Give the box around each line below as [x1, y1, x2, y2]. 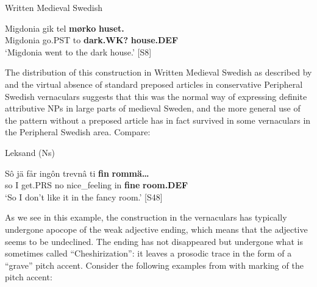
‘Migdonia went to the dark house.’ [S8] [5, 45, 152, 58]
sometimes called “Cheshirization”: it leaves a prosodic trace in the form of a [5, 247, 292, 260]
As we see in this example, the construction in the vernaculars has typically [5, 211, 287, 224]
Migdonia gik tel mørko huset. [5, 21, 124, 34]
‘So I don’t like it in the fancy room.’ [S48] [5, 190, 163, 203]
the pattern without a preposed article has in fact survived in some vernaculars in [5, 113, 311, 126]
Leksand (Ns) [5, 146, 55, 158]
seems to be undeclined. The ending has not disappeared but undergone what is [5, 235, 303, 247]
